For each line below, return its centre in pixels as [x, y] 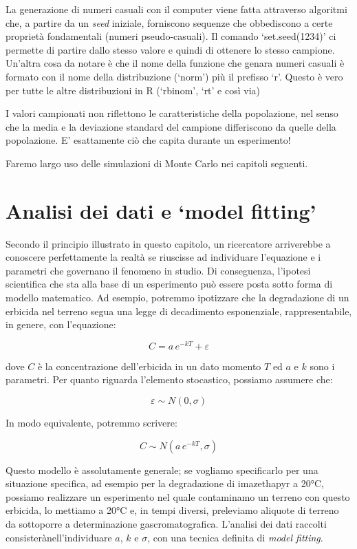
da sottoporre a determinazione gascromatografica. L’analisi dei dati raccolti [166, 524]
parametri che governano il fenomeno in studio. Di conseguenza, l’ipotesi [158, 270]
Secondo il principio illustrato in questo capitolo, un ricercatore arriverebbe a [168, 243]
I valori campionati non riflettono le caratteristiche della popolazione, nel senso [172, 113]
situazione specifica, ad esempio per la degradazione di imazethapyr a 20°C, [165, 483]
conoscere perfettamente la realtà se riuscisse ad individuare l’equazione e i [163, 257]
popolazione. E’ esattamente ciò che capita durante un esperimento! [148, 140]
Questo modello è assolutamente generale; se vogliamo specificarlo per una [162, 470]
